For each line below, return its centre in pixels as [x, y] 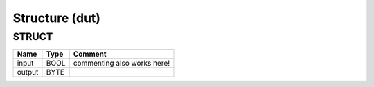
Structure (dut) [56, 18]
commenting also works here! [122, 64]
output [28, 72]
